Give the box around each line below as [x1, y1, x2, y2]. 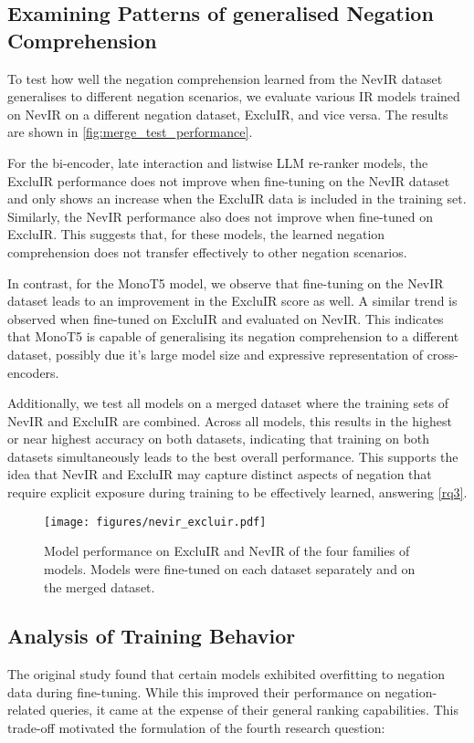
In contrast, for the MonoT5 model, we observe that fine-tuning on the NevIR [7, 273, 444, 292]
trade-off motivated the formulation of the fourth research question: [7, 718, 385, 738]
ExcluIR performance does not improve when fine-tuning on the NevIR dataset [7, 171, 450, 190]
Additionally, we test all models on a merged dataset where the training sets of [7, 393, 449, 413]
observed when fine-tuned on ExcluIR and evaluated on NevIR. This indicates [7, 309, 444, 328]
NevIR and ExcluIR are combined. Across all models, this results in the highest [7, 411, 452, 430]
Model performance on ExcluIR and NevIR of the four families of [44, 541, 410, 560]
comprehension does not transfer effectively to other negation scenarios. [7, 242, 407, 261]
